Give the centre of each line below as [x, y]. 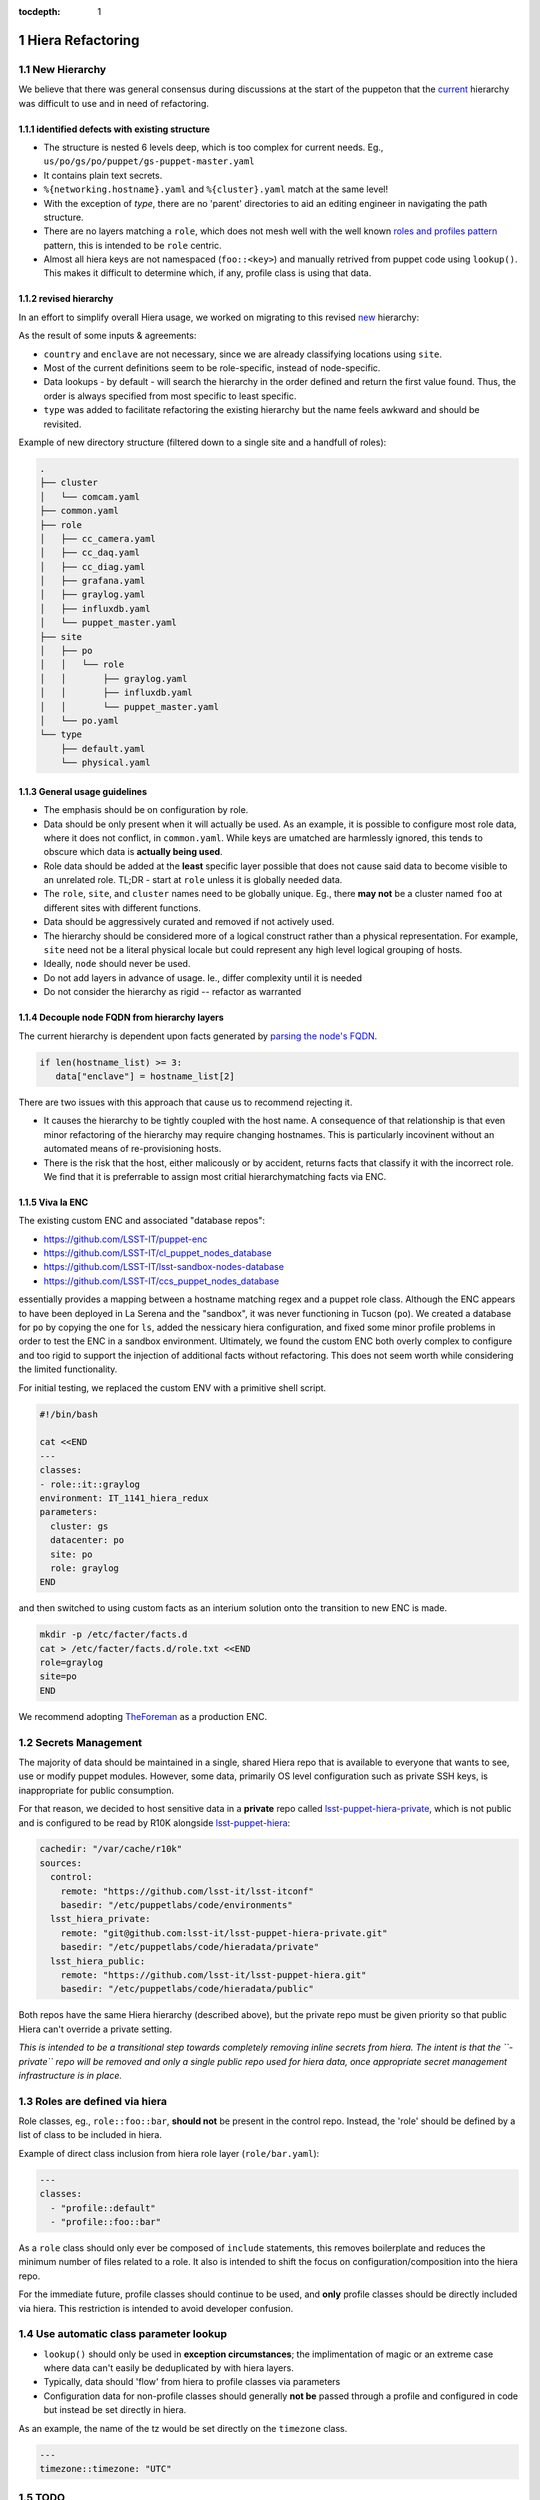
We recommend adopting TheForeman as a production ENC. [143, 1716]
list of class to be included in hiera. [90, 2135]
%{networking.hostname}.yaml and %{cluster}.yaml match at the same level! [216, 189]
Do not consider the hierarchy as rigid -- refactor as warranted [172, 992]
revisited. [62, 424]
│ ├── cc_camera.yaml [98, 538]
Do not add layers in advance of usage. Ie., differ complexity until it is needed [203, 977]
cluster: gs [79, 1526]
